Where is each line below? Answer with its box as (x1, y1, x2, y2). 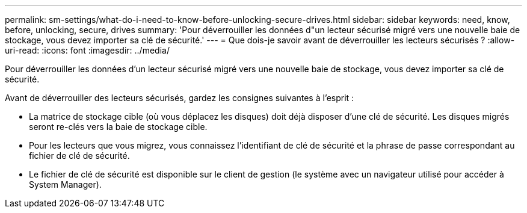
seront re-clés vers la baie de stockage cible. (29, 122, 208, 132)
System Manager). (29, 179, 102, 190)
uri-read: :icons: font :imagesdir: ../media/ (5, 45, 170, 55)
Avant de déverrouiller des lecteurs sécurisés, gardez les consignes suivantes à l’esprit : (5, 93, 354, 103)
